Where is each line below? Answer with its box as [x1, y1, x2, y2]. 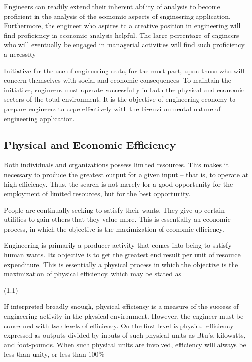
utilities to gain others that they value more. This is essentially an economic [4, 214, 231, 224]
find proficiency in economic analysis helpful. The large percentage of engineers [4, 30, 239, 40]
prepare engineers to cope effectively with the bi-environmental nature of [4, 103, 221, 113]
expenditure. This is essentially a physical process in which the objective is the [4, 259, 238, 269]
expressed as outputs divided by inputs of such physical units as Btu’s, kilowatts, [4, 330, 246, 340]
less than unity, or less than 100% [4, 349, 105, 359]
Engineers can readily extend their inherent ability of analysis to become [4, 1, 220, 11]
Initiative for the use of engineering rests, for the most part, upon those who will [4, 65, 245, 75]
